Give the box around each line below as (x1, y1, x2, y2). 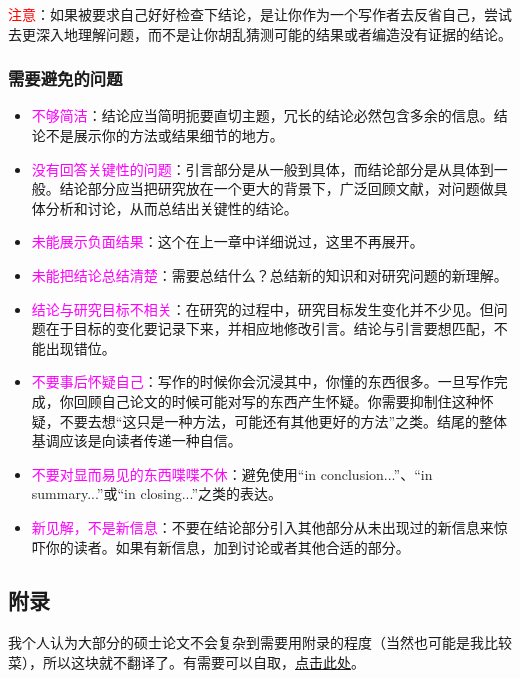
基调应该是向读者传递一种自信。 (31, 430, 242, 451)
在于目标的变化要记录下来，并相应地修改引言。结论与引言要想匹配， (45, 318, 494, 339)
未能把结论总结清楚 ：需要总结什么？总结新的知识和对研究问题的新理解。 (31, 264, 508, 285)
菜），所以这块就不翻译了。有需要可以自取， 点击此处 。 (8, 651, 365, 672)
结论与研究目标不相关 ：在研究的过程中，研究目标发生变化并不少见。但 (31, 298, 494, 319)
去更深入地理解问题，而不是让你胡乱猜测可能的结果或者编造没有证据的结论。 (8, 23, 512, 44)
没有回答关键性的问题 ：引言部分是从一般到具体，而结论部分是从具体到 (31, 158, 494, 179)
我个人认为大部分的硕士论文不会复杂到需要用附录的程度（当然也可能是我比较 (8, 632, 512, 653)
